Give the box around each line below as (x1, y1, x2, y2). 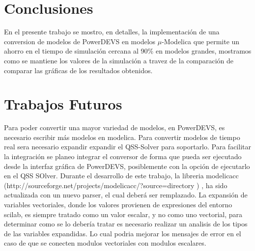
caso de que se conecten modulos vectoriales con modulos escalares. (4, 238, 206, 248)
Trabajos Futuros (4, 94, 122, 114)
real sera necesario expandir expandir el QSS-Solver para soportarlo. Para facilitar (4, 141, 251, 152)
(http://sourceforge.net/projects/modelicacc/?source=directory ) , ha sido (4, 180, 227, 190)
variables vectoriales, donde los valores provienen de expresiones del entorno (4, 199, 232, 209)
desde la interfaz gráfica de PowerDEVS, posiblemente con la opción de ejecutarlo (4, 161, 250, 171)
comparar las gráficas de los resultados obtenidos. (4, 65, 153, 75)
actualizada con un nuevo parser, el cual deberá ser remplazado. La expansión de (4, 190, 248, 200)
